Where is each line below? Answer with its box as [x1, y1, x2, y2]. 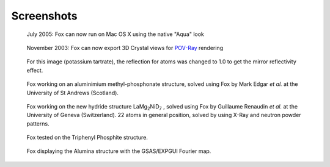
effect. [26, 66, 43, 74]
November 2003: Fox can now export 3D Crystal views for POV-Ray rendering [26, 44, 223, 51]
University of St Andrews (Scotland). [26, 89, 119, 96]
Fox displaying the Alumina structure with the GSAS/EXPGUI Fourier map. [26, 147, 211, 155]
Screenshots [11, 9, 78, 23]
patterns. [26, 119, 50, 127]
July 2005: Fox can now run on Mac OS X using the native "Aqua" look [26, 30, 205, 38]
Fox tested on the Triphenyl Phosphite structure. [26, 134, 148, 141]
